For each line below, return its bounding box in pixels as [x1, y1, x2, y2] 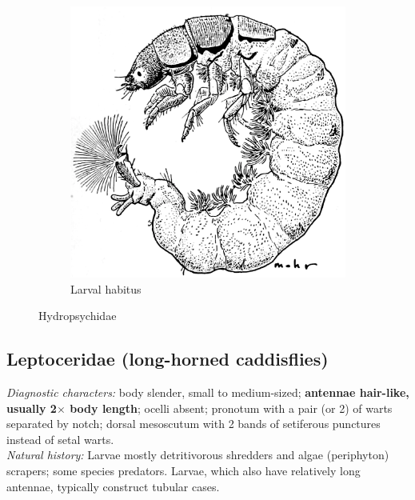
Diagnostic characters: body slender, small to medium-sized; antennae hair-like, [6, 383, 409, 400]
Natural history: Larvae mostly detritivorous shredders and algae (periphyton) [6, 446, 389, 463]
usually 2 [6, 399, 57, 416]
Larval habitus [70, 280, 142, 297]
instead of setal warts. [6, 430, 114, 447]
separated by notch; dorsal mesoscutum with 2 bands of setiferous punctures [6, 415, 381, 432]
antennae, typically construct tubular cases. [6, 478, 220, 494]
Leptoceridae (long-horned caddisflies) [6, 346, 329, 371]
